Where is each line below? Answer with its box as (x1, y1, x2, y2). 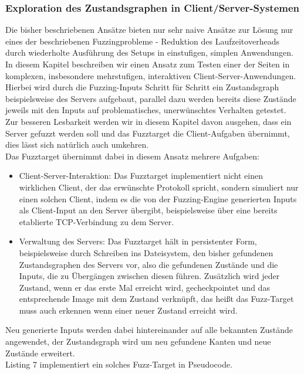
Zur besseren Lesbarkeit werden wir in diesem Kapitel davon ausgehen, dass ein (5, 115, 292, 127)
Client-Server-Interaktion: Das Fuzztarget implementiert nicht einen (19, 169, 264, 182)
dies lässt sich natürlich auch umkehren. (5, 138, 149, 151)
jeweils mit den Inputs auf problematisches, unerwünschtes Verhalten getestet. (5, 104, 286, 116)
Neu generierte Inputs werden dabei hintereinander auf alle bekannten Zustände (5, 324, 293, 336)
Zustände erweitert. (5, 346, 75, 359)
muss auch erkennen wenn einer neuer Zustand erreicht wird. (19, 304, 238, 316)
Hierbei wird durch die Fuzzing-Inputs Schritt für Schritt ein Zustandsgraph (5, 81, 279, 93)
